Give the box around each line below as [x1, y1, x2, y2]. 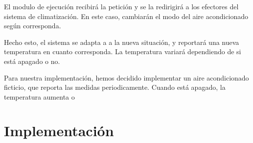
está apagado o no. [4, 56, 60, 66]
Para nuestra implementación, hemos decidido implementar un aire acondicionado [4, 72, 249, 82]
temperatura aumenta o [4, 91, 75, 102]
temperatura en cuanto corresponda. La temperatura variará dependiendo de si [4, 46, 241, 57]
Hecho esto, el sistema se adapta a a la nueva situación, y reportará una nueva [4, 37, 239, 47]
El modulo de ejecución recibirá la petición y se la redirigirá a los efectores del [4, 1, 239, 11]
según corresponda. [4, 20, 61, 31]
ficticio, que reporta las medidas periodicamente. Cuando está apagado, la [4, 82, 226, 92]
